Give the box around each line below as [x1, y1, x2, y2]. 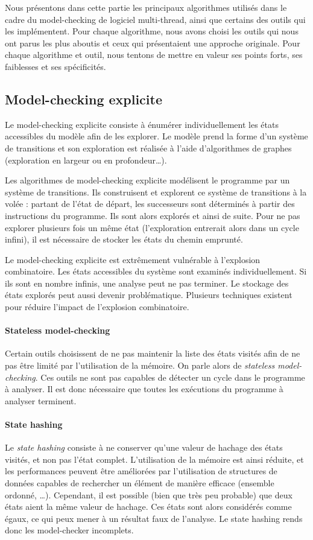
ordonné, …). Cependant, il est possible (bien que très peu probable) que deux [5, 488, 292, 501]
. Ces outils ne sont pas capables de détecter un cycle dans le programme [35, 370, 305, 383]
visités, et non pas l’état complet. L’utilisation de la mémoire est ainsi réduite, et [5, 453, 304, 465]
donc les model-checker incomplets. [5, 524, 134, 536]
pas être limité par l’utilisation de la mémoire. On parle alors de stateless [5, 359, 275, 372]
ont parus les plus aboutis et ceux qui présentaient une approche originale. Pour [5, 36, 300, 49]
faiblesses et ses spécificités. [5, 60, 106, 72]
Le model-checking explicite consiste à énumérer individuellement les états [5, 118, 279, 130]
